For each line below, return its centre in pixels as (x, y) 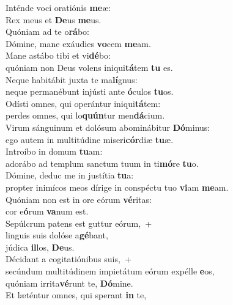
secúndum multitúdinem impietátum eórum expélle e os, (110, 271)
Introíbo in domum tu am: (54, 151)
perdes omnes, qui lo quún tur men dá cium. (85, 115)
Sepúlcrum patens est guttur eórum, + (79, 223)
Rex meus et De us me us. (54, 19)
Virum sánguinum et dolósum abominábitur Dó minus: (108, 127)
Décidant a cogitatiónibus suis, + (68, 259)
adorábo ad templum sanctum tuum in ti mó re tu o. (102, 163)
